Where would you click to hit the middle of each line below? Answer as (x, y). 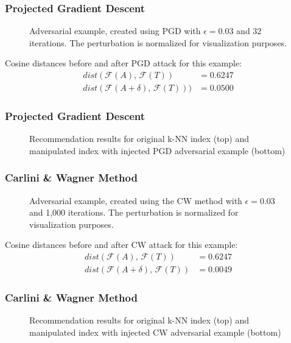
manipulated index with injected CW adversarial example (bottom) (155, 332)
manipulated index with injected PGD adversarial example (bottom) (157, 150)
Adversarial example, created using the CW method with (136, 200)
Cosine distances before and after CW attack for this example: (121, 245)
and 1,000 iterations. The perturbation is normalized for (134, 212)
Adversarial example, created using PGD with (115, 31)
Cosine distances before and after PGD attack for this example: (124, 63)
